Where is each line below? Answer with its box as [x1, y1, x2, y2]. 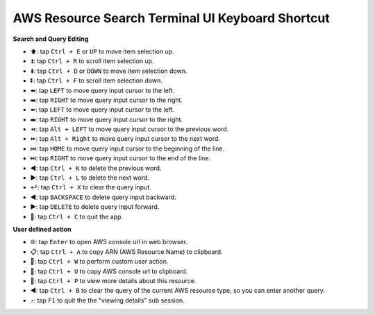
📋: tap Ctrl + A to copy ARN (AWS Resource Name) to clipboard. [30, 247, 223, 256]
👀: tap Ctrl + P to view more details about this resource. [30, 276, 197, 284]
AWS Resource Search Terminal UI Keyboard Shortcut [12, 10, 330, 26]
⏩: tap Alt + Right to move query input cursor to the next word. [30, 135, 220, 143]
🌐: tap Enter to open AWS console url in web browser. [30, 238, 187, 246]
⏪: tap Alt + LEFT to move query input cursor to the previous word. [30, 125, 229, 133]
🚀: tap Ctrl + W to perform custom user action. [30, 257, 169, 266]
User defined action [12, 225, 72, 233]
